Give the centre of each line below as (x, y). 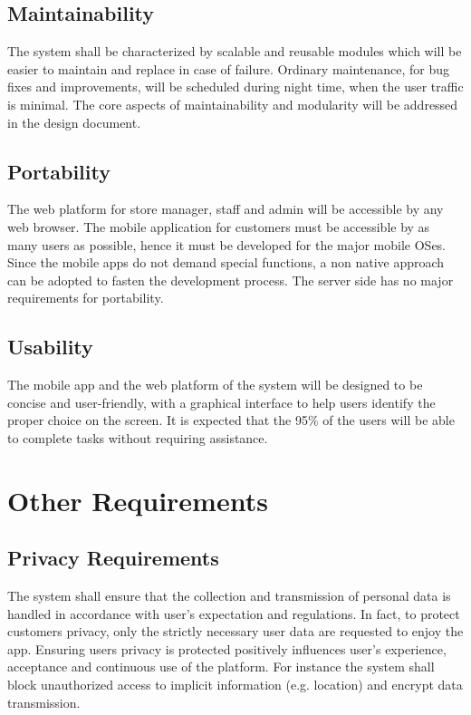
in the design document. (74, 122)
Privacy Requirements (113, 558)
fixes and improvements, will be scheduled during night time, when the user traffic (235, 87)
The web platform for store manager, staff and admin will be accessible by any (226, 209)
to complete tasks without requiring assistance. (138, 437)
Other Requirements (138, 500)
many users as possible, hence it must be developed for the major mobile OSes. (227, 244)
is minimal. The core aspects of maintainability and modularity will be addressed (233, 104)
